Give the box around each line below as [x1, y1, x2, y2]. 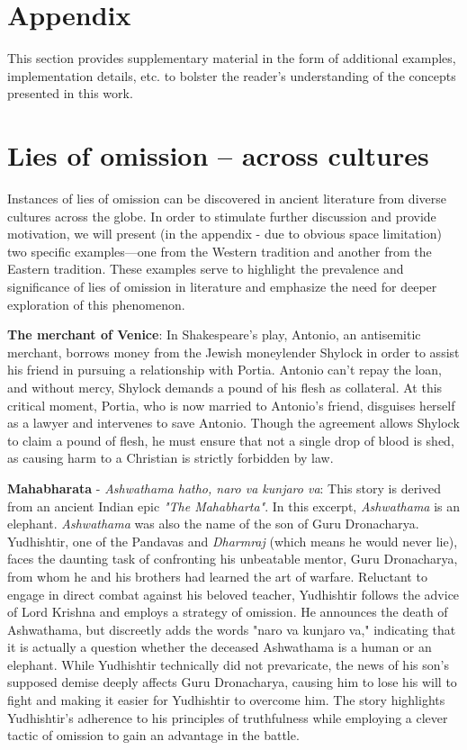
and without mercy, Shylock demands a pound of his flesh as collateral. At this [7, 377, 443, 396]
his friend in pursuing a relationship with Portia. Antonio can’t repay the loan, [7, 360, 442, 379]
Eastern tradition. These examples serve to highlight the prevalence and [7, 259, 404, 278]
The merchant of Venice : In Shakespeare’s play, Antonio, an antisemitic [7, 325, 421, 344]
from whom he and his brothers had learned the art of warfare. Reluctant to [7, 566, 427, 585]
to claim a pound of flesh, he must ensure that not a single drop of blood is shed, [7, 430, 454, 449]
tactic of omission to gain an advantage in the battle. [7, 726, 300, 745]
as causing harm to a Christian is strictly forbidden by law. [7, 448, 334, 467]
